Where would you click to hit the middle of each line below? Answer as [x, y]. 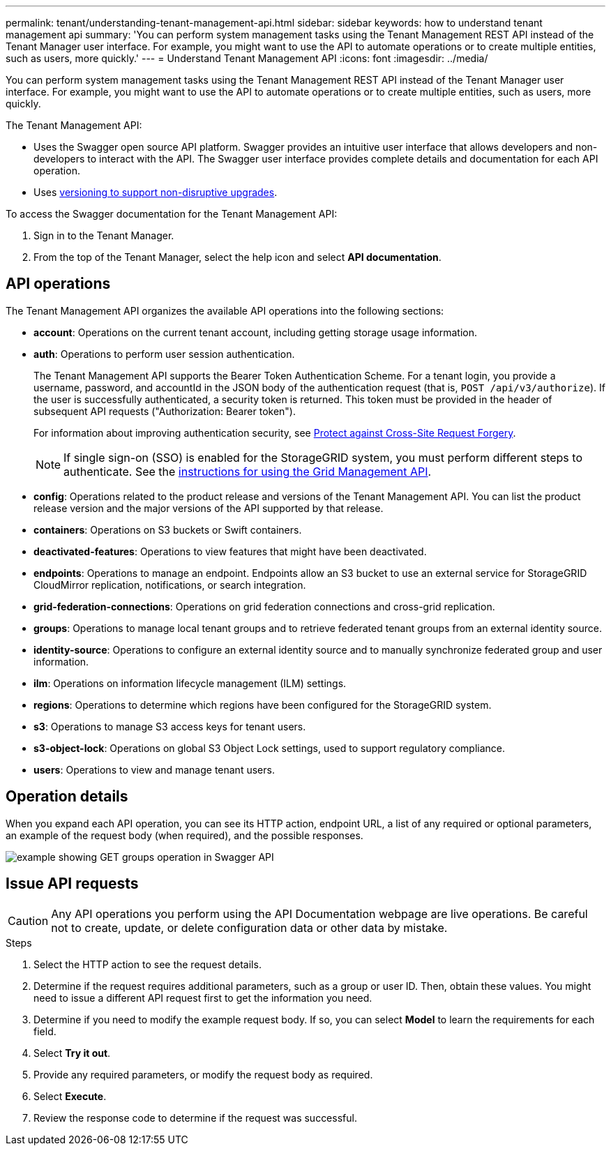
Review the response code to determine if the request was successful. [195, 1118]
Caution [28, 920]
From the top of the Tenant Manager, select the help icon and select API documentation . [237, 257]
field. [45, 1031]
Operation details [67, 797]
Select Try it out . [72, 1053]
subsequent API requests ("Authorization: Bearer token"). [165, 411]
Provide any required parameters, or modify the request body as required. [203, 1074]
